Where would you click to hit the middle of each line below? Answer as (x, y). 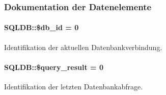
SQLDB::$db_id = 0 (41, 27)
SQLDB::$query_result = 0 (54, 67)
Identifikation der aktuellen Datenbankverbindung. (83, 47)
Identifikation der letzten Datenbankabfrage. (74, 87)
